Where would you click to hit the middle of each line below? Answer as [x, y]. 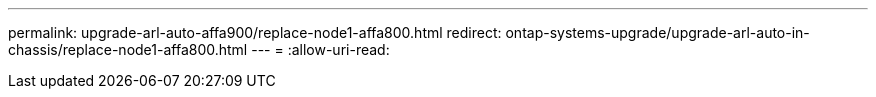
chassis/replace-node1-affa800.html [128, 49]
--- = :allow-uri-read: [320, 49]
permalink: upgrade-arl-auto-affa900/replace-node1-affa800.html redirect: [255, 32]
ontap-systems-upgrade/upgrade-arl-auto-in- [657, 32]
